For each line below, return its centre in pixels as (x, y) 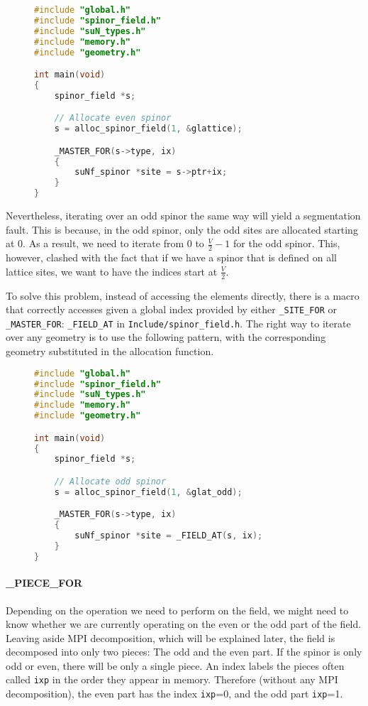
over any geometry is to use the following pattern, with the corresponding (166, 337)
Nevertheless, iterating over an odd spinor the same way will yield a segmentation (183, 216)
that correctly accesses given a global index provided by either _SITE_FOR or (171, 309)
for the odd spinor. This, (287, 243)
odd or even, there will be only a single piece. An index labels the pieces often (175, 665)
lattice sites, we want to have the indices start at (112, 271)
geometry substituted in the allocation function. (110, 351)
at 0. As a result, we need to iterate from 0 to (105, 243)
